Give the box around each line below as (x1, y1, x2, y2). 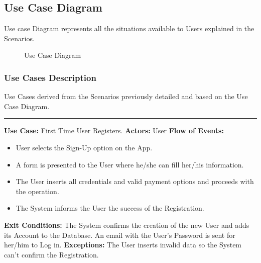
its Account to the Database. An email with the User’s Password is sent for (4, 229, 235, 240)
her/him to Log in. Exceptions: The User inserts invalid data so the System (4, 239, 242, 250)
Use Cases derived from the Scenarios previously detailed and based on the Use (4, 91, 248, 102)
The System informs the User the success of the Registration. (16, 203, 204, 213)
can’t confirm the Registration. (4, 249, 99, 259)
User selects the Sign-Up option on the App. (16, 142, 153, 152)
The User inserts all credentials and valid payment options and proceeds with (16, 176, 254, 187)
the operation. (16, 186, 59, 196)
